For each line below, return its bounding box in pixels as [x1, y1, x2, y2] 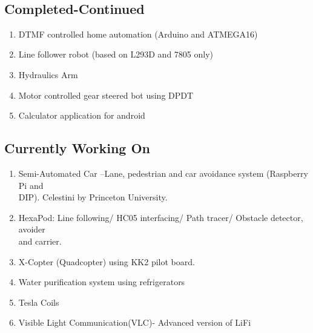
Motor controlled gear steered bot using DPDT [18, 88, 194, 101]
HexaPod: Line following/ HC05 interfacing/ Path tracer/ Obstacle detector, [18, 211, 303, 223]
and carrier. [18, 234, 62, 247]
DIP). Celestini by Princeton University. [18, 191, 168, 203]
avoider [18, 223, 45, 236]
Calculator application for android [18, 109, 145, 122]
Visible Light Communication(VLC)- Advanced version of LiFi [18, 316, 251, 329]
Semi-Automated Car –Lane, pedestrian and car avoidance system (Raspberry [18, 166, 308, 179]
